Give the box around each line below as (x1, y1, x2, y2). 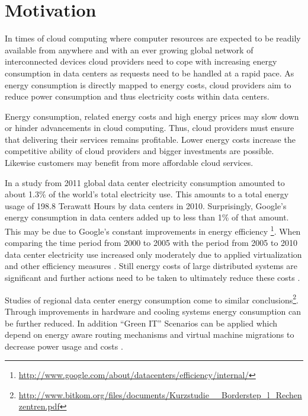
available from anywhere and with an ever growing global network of (5, 43, 254, 56)
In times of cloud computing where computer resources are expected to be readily (5, 32, 301, 44)
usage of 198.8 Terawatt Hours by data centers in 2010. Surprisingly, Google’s (5, 199, 287, 212)
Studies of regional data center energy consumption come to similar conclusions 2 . (5, 292, 299, 306)
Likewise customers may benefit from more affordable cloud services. (5, 156, 254, 169)
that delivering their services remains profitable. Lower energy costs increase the (5, 133, 296, 145)
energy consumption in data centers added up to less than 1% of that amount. (5, 211, 289, 223)
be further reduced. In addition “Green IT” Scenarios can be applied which (5, 316, 278, 329)
